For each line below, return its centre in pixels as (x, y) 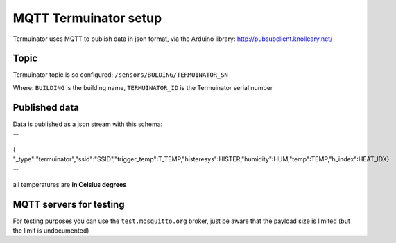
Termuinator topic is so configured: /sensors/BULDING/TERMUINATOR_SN (121, 75)
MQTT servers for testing (69, 204)
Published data (46, 107)
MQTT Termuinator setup (87, 18)
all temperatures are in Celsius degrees (70, 184)
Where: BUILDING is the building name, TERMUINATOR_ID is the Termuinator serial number (143, 87)
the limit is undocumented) (51, 231)
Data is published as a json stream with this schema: (88, 124)
